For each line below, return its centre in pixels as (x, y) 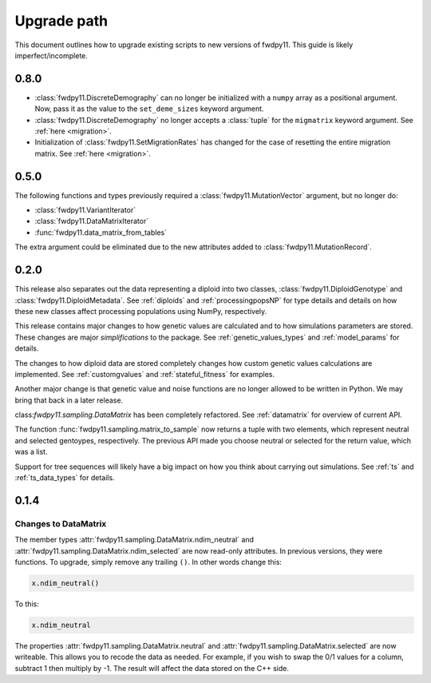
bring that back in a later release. (69, 400)
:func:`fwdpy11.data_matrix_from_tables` (101, 232)
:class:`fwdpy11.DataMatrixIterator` (92, 221)
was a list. (31, 452)
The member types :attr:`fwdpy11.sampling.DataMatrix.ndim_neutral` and (134, 540)
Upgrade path (61, 21)
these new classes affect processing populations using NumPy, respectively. (141, 311)
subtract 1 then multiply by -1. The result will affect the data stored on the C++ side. (152, 668)
